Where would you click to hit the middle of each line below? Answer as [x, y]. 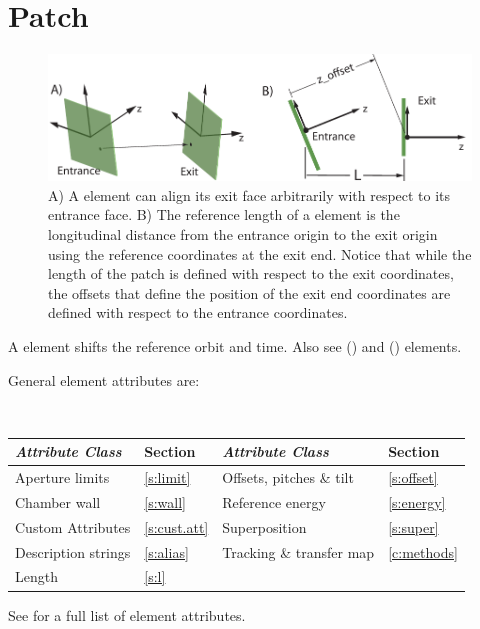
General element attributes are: [104, 379]
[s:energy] [417, 501]
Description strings [73, 551]
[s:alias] [166, 551]
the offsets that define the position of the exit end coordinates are [249, 292]
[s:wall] [165, 501]
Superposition [264, 526]
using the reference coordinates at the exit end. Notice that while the [260, 253]
